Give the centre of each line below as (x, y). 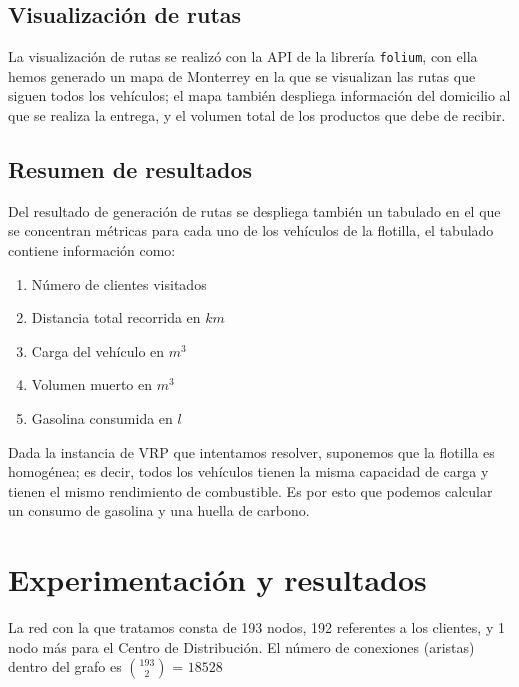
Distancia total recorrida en (116, 317)
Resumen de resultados (130, 169)
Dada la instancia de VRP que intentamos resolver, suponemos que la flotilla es (251, 451)
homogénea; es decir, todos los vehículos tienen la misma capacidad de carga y (248, 471)
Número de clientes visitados (119, 283)
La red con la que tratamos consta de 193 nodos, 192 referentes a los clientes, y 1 (256, 627)
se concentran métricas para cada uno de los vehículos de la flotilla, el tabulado (251, 230)
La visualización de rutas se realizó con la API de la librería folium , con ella (243, 56)
